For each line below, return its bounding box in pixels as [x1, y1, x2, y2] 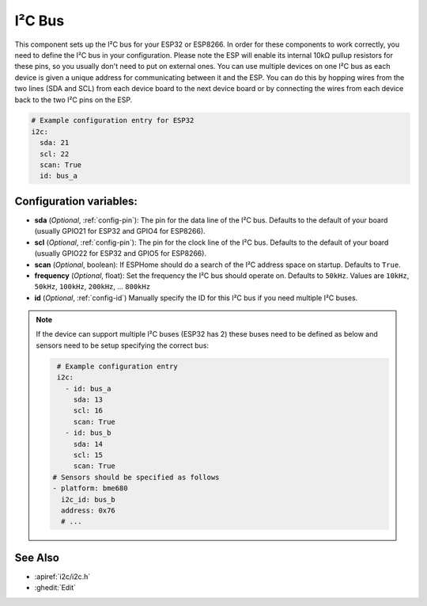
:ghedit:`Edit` [34, 583, 77, 593]
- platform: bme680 [52, 484, 128, 493]
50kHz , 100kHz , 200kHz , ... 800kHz [34, 282, 150, 292]
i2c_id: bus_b [60, 495, 116, 504]
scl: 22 [40, 149, 70, 158]
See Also [14, 551, 59, 564]
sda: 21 [40, 139, 70, 147]
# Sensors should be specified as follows [52, 472, 220, 482]
